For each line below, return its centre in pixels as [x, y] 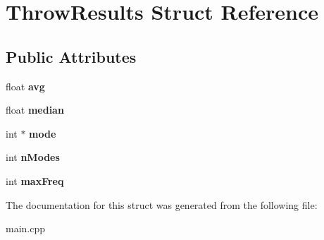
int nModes [33, 157]
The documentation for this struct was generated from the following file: [162, 204]
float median [35, 110]
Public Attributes [71, 56]
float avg [25, 86]
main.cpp [26, 228]
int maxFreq [35, 180]
